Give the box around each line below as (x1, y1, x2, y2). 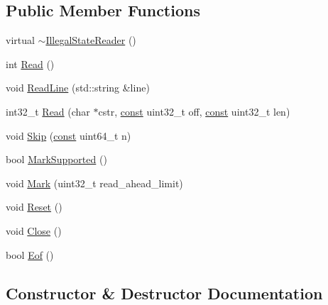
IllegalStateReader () (45, 33, 136, 48)
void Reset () (6, 199, 62, 214)
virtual (6, 33, 35, 48)
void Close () (6, 223, 62, 238)
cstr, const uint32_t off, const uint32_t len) (98, 104, 290, 118)
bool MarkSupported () (6, 152, 107, 167)
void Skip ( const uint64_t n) (6, 128, 131, 143)
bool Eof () (6, 247, 54, 262)
